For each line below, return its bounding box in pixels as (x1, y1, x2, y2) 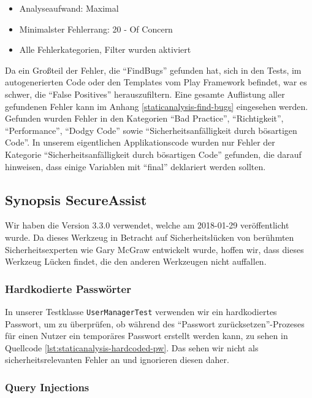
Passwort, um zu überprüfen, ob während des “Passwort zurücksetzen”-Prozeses (5, 317, 305, 330)
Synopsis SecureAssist (5, 190, 147, 209)
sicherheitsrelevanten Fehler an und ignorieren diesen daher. (5, 353, 229, 366)
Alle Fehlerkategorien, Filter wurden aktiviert (19, 43, 191, 56)
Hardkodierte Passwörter (5, 281, 131, 296)
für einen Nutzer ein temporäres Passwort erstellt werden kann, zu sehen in (5, 329, 288, 342)
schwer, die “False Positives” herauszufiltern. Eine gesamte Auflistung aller (5, 87, 285, 100)
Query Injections (5, 379, 89, 394)
